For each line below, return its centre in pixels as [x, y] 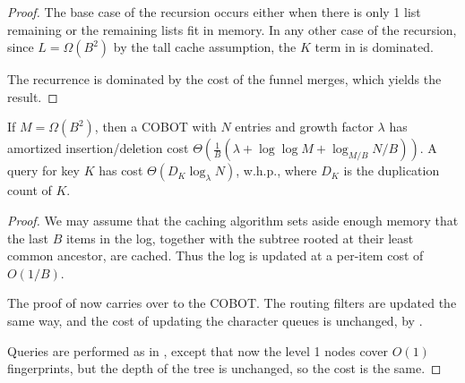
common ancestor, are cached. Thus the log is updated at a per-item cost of [215, 255]
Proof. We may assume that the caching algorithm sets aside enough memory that [233, 220]
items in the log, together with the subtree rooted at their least [240, 238]
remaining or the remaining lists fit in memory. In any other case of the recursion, [232, 29]
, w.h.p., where [276, 170]
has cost [121, 170]
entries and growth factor [304, 127]
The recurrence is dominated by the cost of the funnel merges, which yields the [224, 79]
